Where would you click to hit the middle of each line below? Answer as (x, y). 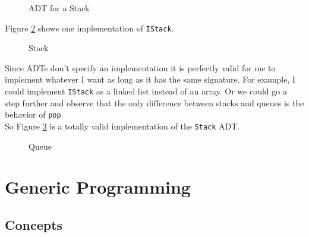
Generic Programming (98, 187)
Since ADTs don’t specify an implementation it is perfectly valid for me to (140, 67)
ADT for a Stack (59, 8)
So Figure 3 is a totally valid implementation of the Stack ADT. (122, 126)
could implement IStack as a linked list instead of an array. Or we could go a (146, 91)
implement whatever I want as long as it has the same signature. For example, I (150, 79)
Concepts (34, 224)
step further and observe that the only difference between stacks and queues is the (154, 102)
